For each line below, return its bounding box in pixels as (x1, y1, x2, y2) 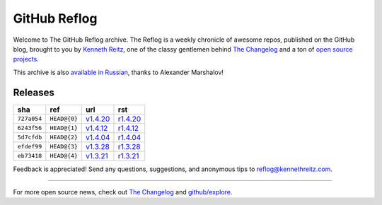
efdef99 (17, 143, 42, 151)
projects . (13, 55, 39, 64)
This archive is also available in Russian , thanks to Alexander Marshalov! (13, 68, 224, 76)
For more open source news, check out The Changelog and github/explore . (13, 188, 233, 197)
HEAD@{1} (50, 124, 78, 132)
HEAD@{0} (50, 115, 78, 123)
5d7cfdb (17, 134, 42, 141)
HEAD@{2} (50, 134, 78, 141)
